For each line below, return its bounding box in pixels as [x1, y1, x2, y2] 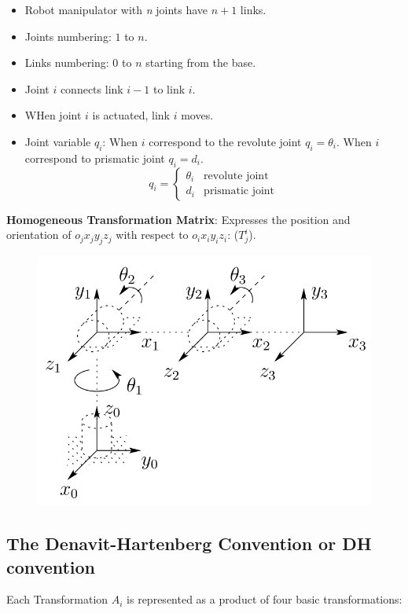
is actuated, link [92, 107, 171, 123]
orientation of [6, 226, 72, 243]
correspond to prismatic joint [24, 149, 165, 166]
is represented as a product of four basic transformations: [127, 591, 402, 607]
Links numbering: [24, 54, 109, 71]
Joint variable [24, 133, 91, 149]
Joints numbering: [24, 28, 112, 44]
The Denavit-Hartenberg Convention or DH [6, 531, 372, 556]
